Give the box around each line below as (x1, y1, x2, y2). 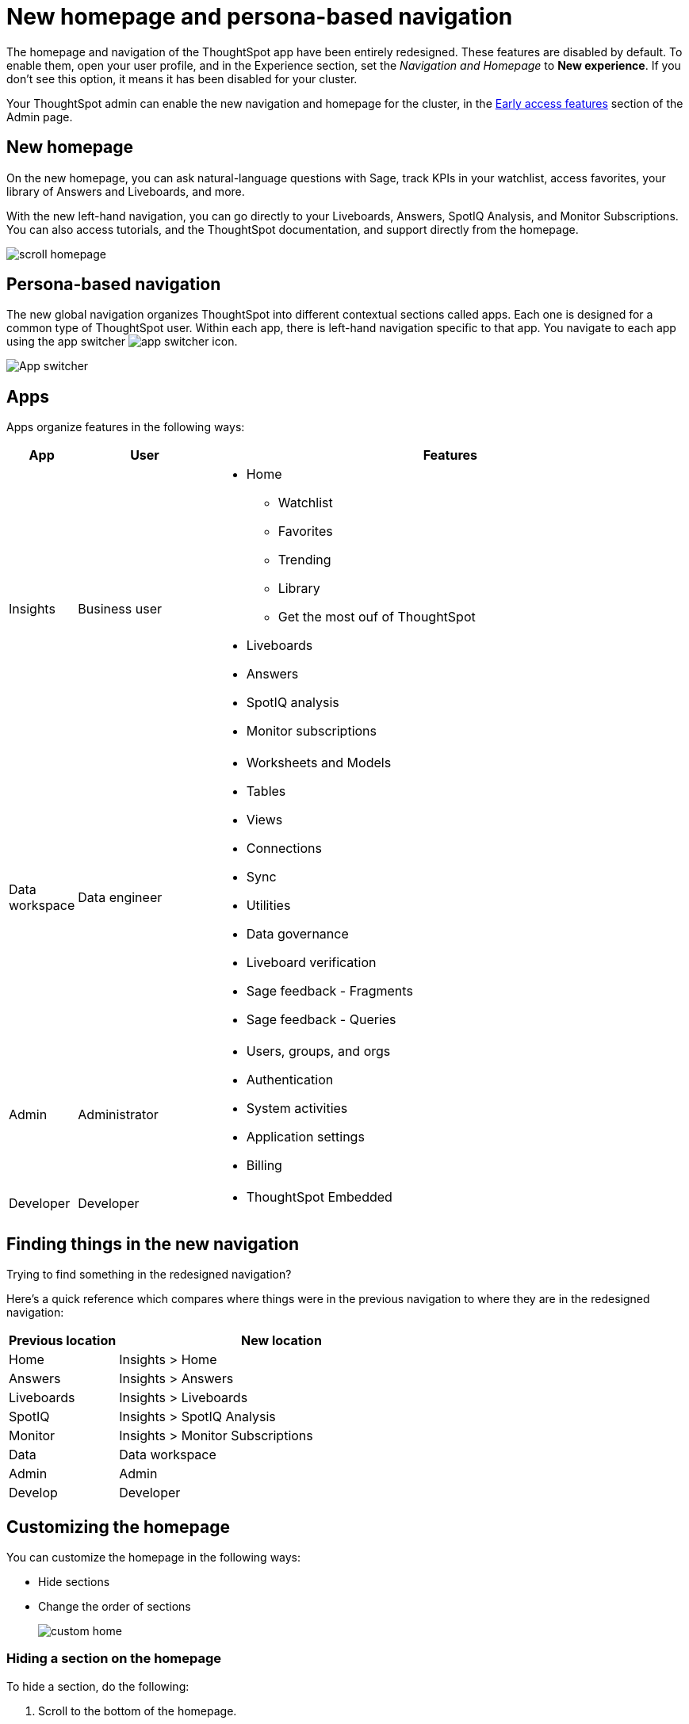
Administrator (78, 1107, 159, 1123)
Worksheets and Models (246, 755, 392, 771)
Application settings (246, 1129, 365, 1145)
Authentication (246, 1072, 334, 1088)
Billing (246, 1157, 282, 1174)
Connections (246, 840, 322, 857)
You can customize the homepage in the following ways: (6, 1550, 301, 1564)
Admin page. (6, 109, 73, 124)
